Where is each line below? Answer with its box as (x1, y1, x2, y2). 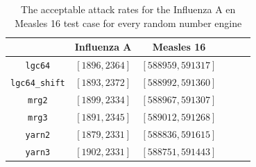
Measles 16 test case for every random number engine (15, 15, 242, 30)
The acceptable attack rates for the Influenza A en (21, 2, 236, 16)
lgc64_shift (10, 78, 65, 88)
